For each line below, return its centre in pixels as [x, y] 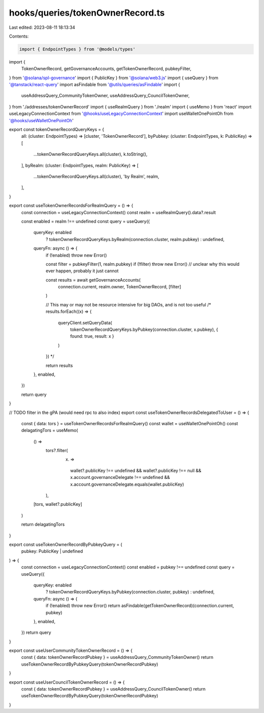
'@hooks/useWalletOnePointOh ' [41, 120]
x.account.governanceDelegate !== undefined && [120, 477]
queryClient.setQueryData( [85, 323]
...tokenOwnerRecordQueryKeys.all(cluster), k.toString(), [90, 154]
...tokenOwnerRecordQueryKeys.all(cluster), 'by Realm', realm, [96, 176]
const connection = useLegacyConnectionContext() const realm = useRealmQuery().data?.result [119, 212]
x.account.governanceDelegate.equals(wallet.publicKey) [127, 484]
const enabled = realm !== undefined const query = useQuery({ [86, 221]
